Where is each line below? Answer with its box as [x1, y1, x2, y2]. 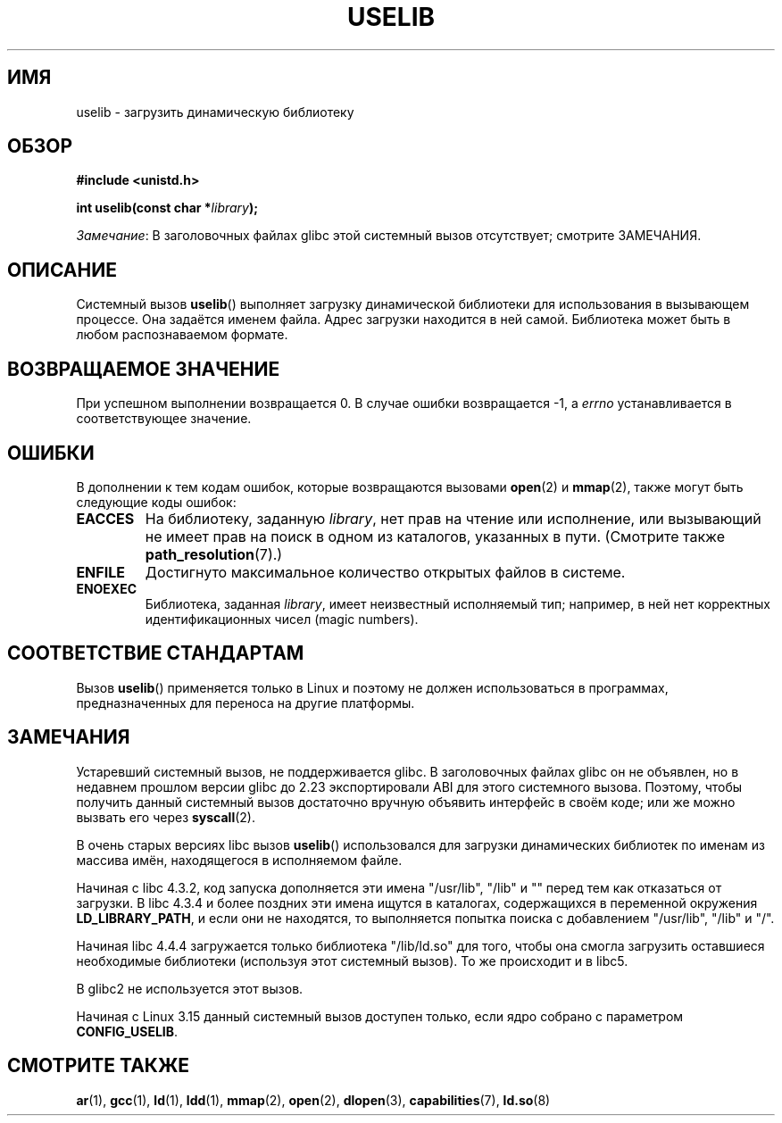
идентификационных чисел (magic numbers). [145, 611, 419, 627]
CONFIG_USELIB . [76, 1023, 179, 1039]
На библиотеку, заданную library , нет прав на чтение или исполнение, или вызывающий [145, 509, 761, 528]
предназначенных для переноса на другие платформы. [76, 695, 415, 711]
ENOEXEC [76, 580, 137, 596]
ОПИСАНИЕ [7, 258, 117, 281]
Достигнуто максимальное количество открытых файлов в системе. [145, 562, 626, 581]
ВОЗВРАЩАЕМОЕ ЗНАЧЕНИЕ [7, 357, 280, 380]
